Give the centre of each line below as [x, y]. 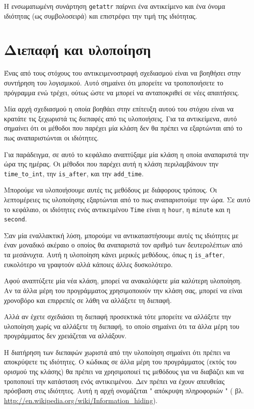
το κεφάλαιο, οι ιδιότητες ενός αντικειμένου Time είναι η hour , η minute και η [117, 209]
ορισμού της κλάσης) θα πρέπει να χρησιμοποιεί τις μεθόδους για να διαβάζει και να [124, 371]
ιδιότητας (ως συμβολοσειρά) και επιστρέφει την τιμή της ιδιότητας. [101, 15]
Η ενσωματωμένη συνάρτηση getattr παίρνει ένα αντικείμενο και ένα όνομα [115, 6]
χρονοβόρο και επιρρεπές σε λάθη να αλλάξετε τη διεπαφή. [88, 300]
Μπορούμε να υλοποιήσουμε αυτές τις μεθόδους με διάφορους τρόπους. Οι [111, 190]
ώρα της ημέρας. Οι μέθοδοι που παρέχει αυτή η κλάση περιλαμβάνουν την [111, 164]
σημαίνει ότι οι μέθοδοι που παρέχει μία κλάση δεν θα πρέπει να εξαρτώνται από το [123, 128]
